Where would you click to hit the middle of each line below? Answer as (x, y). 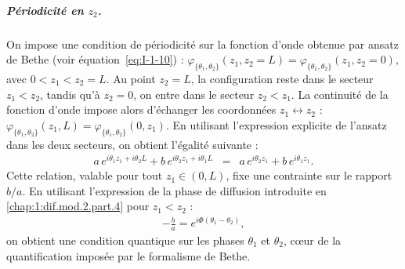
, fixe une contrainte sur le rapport (309, 175)
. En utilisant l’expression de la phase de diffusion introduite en (174, 190)
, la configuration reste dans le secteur (282, 78)
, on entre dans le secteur (194, 94)
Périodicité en (45, 10)
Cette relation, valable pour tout (85, 175)
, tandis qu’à (70, 94)
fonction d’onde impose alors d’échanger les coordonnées (141, 109)
